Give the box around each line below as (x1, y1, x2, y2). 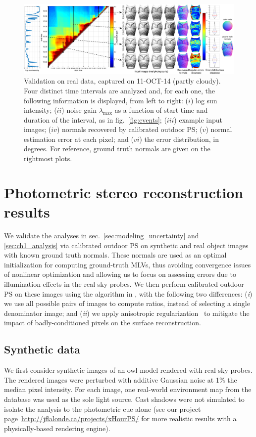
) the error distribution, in (139, 133, 219, 144)
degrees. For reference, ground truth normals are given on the (24, 143, 210, 154)
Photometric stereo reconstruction (4, 182, 244, 202)
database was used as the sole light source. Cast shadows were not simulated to (4, 393, 245, 404)
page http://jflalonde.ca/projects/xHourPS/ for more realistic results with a (4, 413, 237, 424)
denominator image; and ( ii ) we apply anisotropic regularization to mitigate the (4, 307, 250, 318)
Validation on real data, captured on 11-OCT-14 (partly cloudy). (24, 76, 221, 86)
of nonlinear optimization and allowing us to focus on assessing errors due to (4, 269, 236, 279)
